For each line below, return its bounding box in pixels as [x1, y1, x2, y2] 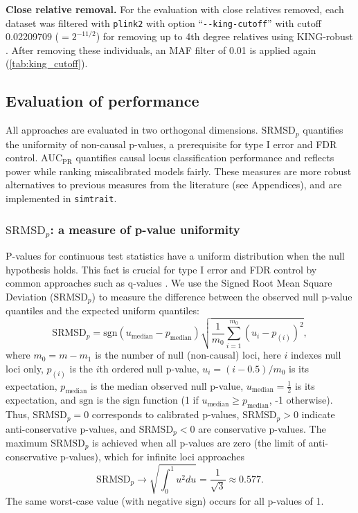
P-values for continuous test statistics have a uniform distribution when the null [6, 249, 345, 263]
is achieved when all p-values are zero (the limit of [92, 435, 305, 450]
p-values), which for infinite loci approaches [60, 449, 244, 464]
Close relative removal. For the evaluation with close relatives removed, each [6, 2, 344, 16]
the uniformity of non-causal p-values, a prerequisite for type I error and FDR [6, 136, 337, 151]
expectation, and [6, 393, 76, 407]
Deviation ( [6, 289, 54, 303]
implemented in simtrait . [6, 191, 117, 206]
